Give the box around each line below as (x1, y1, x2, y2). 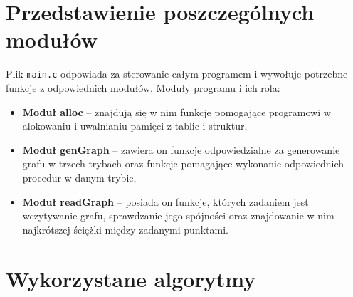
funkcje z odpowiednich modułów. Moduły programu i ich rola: (6, 80, 280, 95)
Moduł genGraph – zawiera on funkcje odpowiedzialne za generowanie (22, 142, 340, 157)
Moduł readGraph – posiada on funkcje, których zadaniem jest (22, 194, 309, 209)
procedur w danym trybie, (22, 170, 137, 184)
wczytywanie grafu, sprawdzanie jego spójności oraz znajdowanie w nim (22, 208, 334, 223)
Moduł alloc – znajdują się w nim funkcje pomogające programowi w (22, 104, 331, 119)
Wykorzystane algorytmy (6, 264, 256, 293)
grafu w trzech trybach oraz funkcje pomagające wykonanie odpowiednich (22, 156, 344, 171)
